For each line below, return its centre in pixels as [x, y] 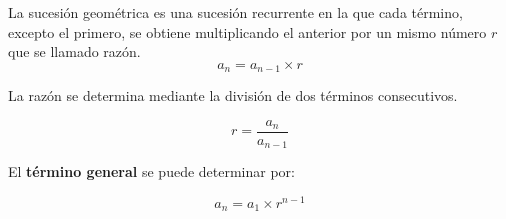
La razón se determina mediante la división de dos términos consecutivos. [233, 95]
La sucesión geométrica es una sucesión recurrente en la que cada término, [235, 12]
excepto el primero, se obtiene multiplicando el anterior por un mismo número [247, 31]
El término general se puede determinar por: [151, 171]
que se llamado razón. [74, 51]
